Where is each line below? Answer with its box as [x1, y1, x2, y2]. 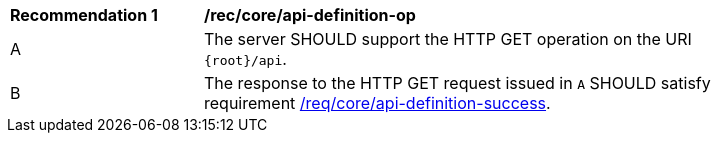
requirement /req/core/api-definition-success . [204, 93, 551, 113]
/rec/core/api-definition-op [204, 5, 416, 25]
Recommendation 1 [10, 5, 158, 25]
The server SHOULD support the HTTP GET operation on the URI [204, 29, 692, 49]
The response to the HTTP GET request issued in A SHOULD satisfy [204, 73, 711, 93]
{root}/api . [204, 49, 287, 69]
